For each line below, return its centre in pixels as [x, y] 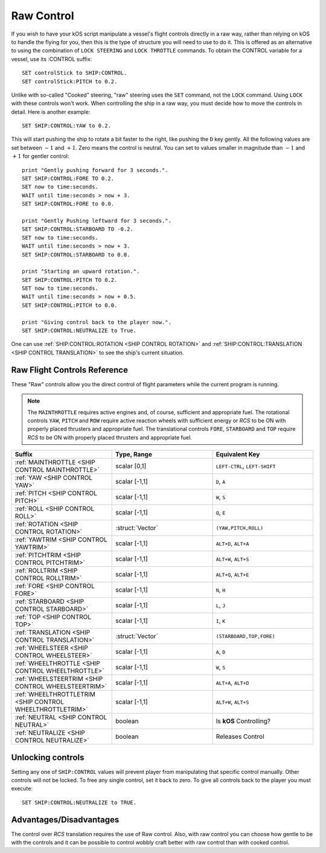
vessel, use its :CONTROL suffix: [52, 59]
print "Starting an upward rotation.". [81, 271]
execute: [22, 788]
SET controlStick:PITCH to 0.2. [70, 81]
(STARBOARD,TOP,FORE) [245, 636]
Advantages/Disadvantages [65, 819]
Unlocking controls [48, 757]
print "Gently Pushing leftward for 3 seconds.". [97, 221]
